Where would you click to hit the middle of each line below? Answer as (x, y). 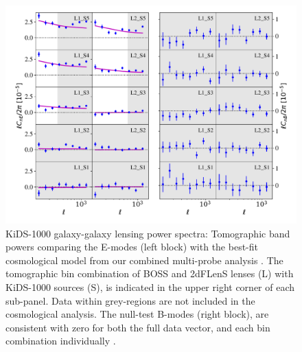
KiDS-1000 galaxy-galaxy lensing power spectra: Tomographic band (148, 233)
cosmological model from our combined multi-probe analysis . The (144, 260)
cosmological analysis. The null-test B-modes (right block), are (137, 314)
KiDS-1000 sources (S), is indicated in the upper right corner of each (150, 286)
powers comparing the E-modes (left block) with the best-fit (132, 247)
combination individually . (61, 341)
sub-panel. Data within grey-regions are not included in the (130, 300)
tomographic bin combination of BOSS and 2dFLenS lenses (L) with (150, 273)
